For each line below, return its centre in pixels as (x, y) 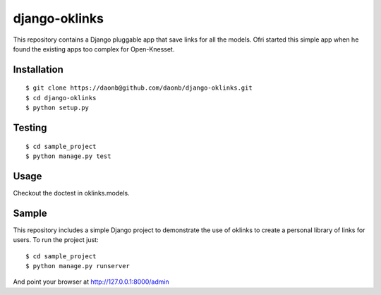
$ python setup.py (58, 108)
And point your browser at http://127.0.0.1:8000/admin (91, 282)
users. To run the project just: (56, 240)
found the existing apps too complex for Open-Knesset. (94, 49)
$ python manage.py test (68, 156)
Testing (30, 127)
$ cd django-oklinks (61, 98)
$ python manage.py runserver (78, 266)
